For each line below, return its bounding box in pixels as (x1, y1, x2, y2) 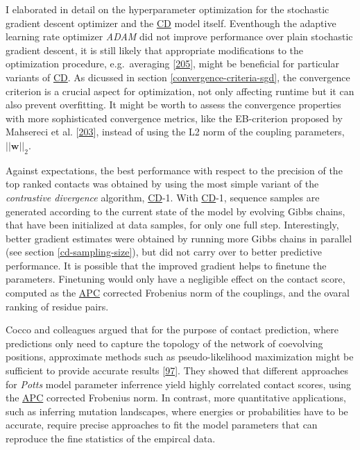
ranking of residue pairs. (6, 299, 109, 313)
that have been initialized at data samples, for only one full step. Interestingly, (6, 217, 339, 232)
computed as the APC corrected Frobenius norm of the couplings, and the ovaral (6, 285, 350, 300)
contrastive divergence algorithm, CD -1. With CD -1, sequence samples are (6, 190, 320, 204)
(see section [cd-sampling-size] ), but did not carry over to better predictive (6, 244, 322, 259)
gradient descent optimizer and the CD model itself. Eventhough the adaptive (6, 15, 336, 30)
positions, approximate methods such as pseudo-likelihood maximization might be (6, 349, 354, 364)
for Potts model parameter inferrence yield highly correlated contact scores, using (6, 376, 352, 391)
